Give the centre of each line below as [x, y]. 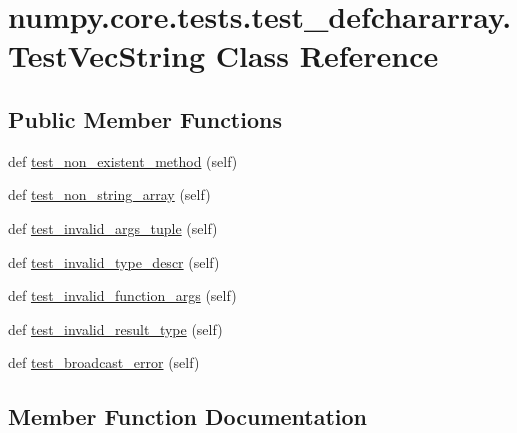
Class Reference [327, 55]
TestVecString [107, 55]
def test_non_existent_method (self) [123, 160]
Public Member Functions [145, 118]
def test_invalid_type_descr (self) [114, 261]
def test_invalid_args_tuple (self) [113, 227]
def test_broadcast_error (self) [104, 362]
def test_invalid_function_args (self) [122, 295]
